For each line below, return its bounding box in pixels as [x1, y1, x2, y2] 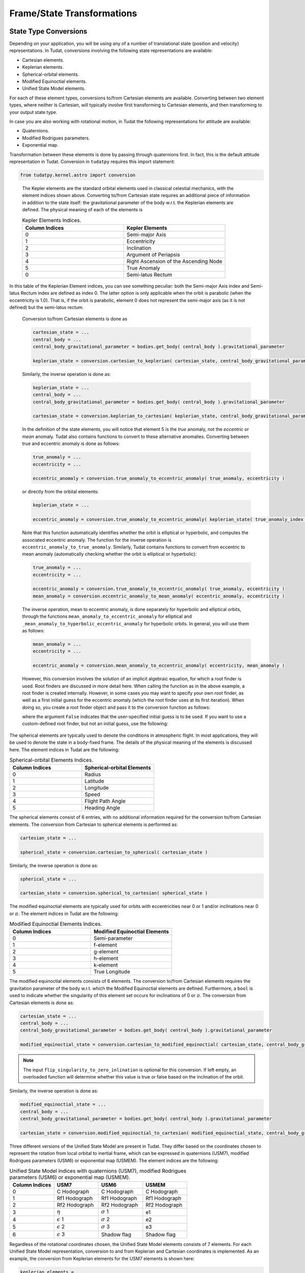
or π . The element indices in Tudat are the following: [9, 910, 119, 917]
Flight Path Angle [84, 797, 126, 805]
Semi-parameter [93, 935, 133, 942]
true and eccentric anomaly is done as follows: [22, 440, 120, 447]
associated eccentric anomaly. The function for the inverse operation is [22, 537, 172, 543]
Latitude [84, 778, 104, 785]
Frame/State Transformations [9, 8, 137, 19]
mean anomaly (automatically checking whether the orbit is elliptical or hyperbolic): [22, 551, 197, 557]
